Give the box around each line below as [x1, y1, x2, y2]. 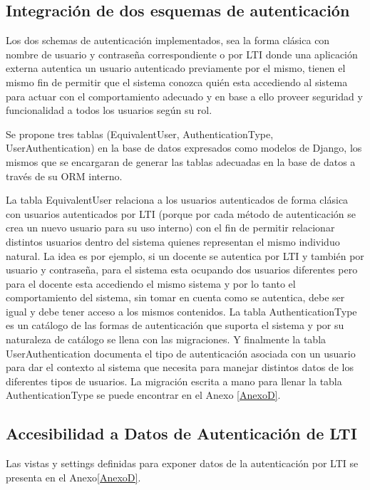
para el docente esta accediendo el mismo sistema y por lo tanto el [6, 276, 296, 291]
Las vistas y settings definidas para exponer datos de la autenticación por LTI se [6, 456, 359, 471]
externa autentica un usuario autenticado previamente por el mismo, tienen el [6, 61, 346, 75]
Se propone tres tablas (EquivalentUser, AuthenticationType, [6, 126, 274, 141]
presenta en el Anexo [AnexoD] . [6, 469, 141, 484]
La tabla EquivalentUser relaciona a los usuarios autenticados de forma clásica [6, 192, 349, 207]
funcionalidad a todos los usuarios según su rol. [6, 103, 212, 118]
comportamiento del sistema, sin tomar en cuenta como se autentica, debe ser [6, 290, 345, 305]
